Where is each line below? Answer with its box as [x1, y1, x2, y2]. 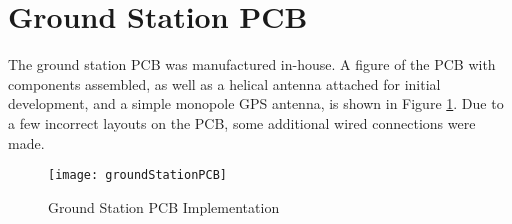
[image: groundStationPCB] [48, 168, 227, 183]
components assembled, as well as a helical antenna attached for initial [8, 73, 441, 94]
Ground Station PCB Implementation [48, 196, 280, 217]
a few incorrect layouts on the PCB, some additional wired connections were [8, 112, 476, 133]
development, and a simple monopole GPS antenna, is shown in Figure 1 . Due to [8, 93, 504, 114]
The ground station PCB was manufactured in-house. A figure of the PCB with [8, 54, 496, 75]
